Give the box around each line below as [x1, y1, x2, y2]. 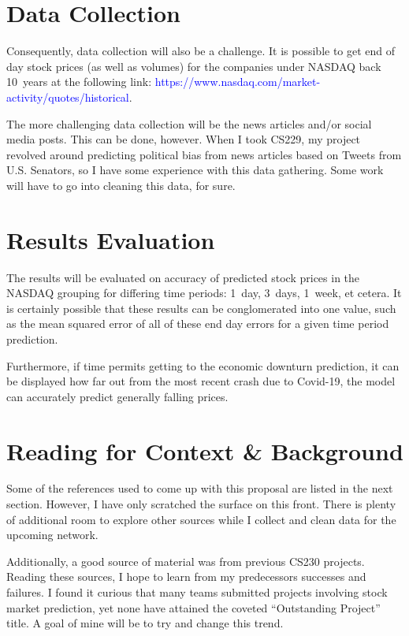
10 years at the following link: [6, 73, 152, 90]
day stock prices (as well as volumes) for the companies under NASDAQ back [6, 58, 381, 74]
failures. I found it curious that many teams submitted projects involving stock [6, 584, 388, 601]
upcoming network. [6, 526, 99, 543]
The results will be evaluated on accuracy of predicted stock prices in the [6, 269, 360, 285]
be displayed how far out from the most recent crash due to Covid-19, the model [6, 373, 396, 389]
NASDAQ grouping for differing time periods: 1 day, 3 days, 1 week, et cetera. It [6, 285, 402, 301]
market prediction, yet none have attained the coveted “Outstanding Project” [6, 599, 381, 616]
